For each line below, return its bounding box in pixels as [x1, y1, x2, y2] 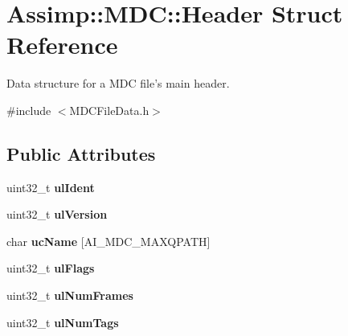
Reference [6, 28, 118, 61]
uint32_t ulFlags [6, 260, 95, 277]
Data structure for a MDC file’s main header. [6, 75, 230, 92]
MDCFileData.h [69, 101, 149, 118]
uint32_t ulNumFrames [6, 287, 133, 304]
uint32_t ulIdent [6, 178, 95, 195]
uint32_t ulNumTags [6, 313, 119, 330]
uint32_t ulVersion [6, 206, 108, 223]
